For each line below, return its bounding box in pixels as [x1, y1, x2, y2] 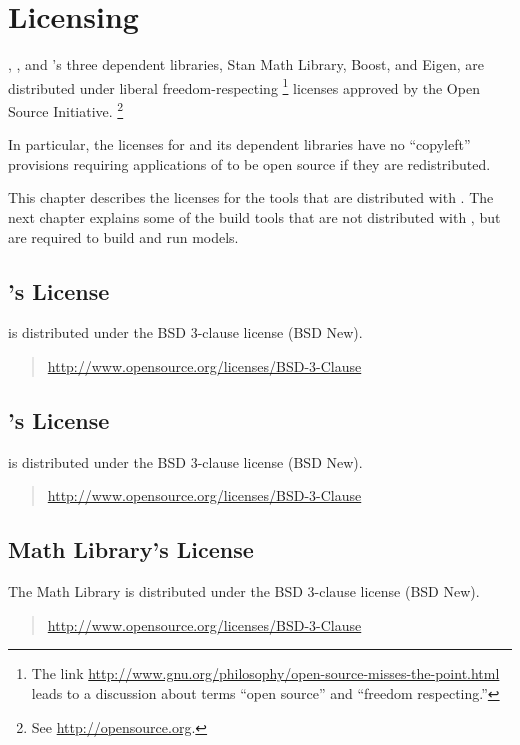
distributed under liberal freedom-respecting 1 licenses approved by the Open [8, 74, 480, 98]
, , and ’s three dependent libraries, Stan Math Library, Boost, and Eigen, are [8, 54, 484, 75]
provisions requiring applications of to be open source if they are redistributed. [8, 153, 491, 174]
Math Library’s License [8, 534, 254, 565]
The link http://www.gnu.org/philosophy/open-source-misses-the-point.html [31, 663, 500, 684]
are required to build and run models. [8, 226, 239, 247]
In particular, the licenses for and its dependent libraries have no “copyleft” [8, 134, 471, 155]
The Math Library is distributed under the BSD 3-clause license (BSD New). [8, 581, 480, 602]
